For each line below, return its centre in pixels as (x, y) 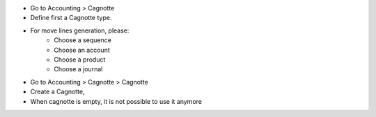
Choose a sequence (83, 40)
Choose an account (82, 50)
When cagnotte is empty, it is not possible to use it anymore (116, 101)
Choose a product (80, 60)
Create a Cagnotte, (57, 92)
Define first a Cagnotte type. (71, 18)
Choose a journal (78, 69)
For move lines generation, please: (80, 30)
